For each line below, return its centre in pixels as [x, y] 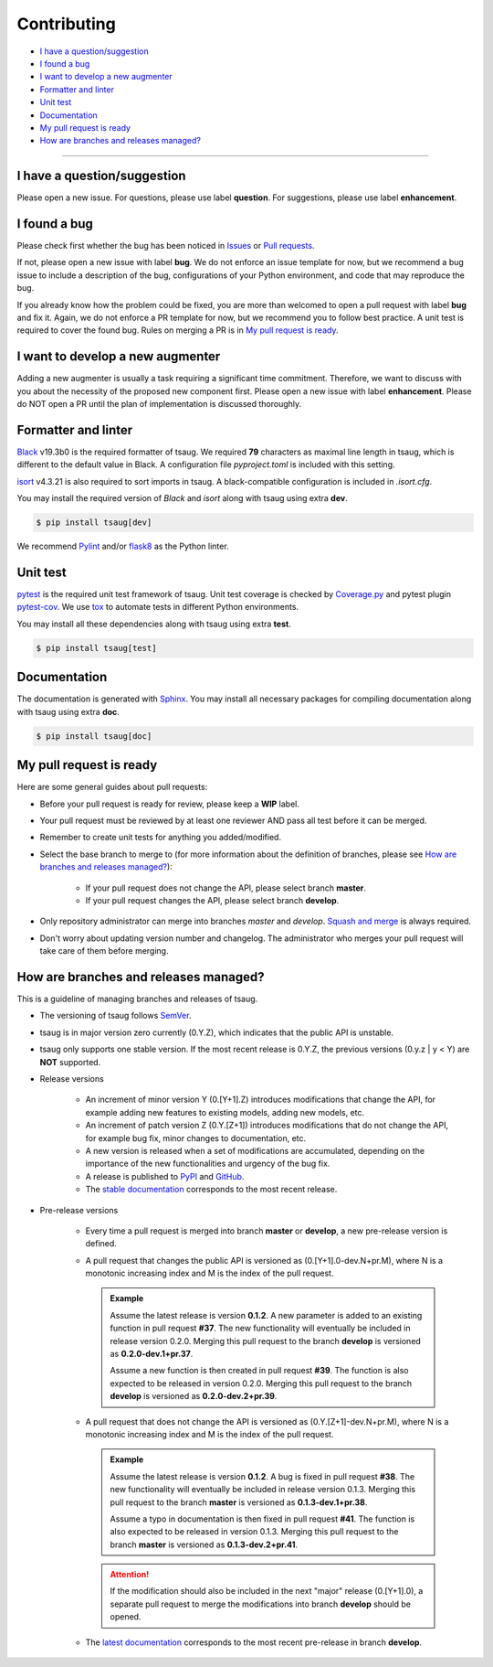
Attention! [130, 1575]
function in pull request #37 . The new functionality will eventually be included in [260, 1328]
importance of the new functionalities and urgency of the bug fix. [208, 1164]
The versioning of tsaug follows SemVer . [115, 1016]
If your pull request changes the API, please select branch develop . [212, 900]
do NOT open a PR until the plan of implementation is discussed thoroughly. [159, 404]
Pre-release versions [79, 1210]
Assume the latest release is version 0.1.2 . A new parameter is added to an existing [266, 1315]
